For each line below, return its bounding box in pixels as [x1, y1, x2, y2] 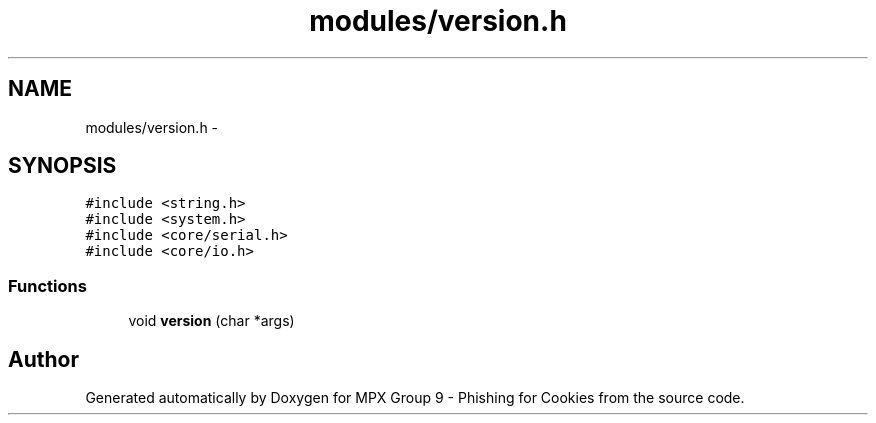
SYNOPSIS [8, 153, 117, 179]
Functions [8, 275, 87, 296]
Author [8, 346, 79, 372]
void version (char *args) [128, 312, 295, 330]
